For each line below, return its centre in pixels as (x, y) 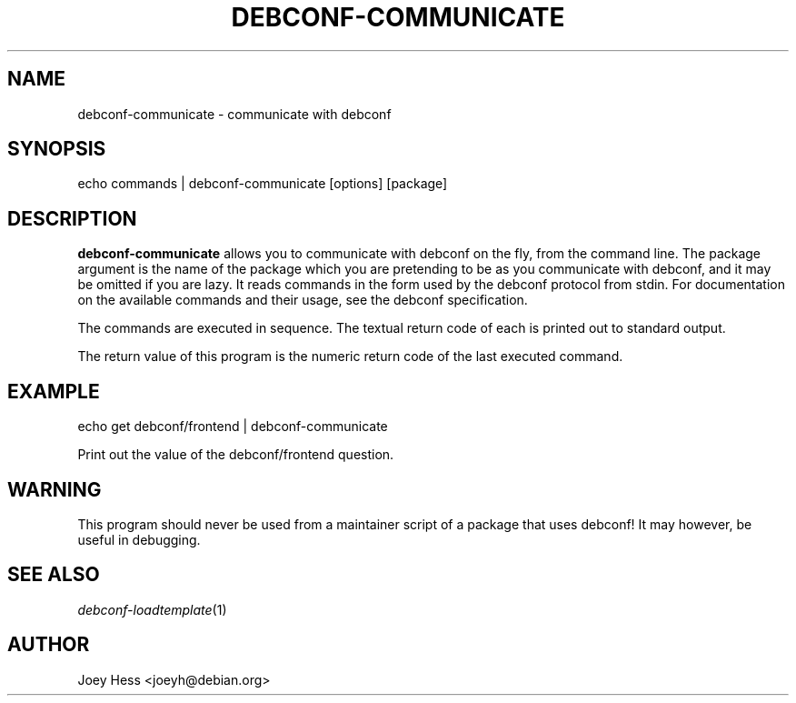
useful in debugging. (139, 539)
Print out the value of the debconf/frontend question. (236, 455)
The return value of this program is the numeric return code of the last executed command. (350, 357)
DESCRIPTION (72, 218)
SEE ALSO (54, 575)
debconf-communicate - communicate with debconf (234, 114)
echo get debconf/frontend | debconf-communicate (233, 427)
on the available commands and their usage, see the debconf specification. (303, 300)
